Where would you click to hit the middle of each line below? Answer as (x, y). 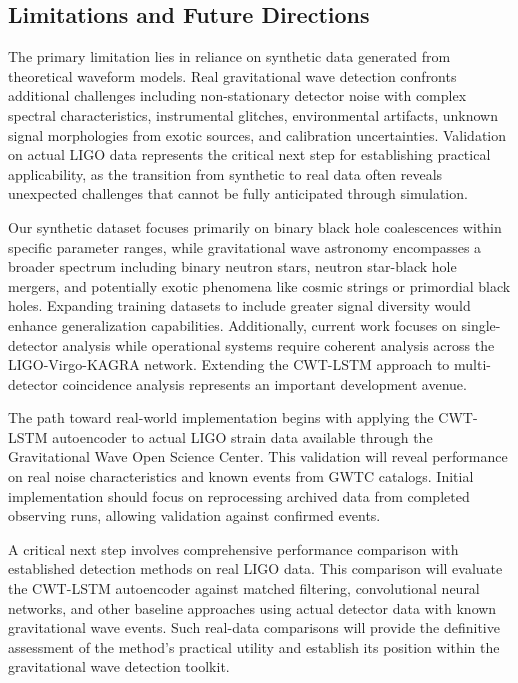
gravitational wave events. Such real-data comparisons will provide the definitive (254, 627)
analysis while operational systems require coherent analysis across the (278, 344)
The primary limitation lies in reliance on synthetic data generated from (229, 56)
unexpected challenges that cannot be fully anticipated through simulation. (238, 193)
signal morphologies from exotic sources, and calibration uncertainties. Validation (257, 134)
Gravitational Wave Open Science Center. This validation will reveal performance (258, 456)
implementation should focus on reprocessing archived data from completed (239, 495)
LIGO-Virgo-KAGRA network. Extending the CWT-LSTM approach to (229, 364)
